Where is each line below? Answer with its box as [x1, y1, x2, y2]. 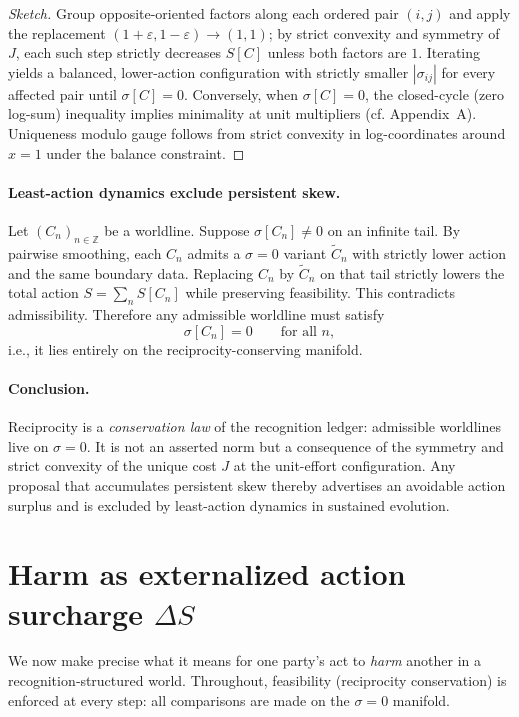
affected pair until [8, 83, 117, 104]
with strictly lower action [352, 242, 506, 263]
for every [441, 61, 496, 82]
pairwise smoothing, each [8, 242, 162, 263]
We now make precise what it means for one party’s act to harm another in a [8, 650, 482, 671]
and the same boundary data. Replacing [8, 262, 254, 283]
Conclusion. [8, 377, 90, 398]
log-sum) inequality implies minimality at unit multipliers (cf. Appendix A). [8, 103, 477, 124]
